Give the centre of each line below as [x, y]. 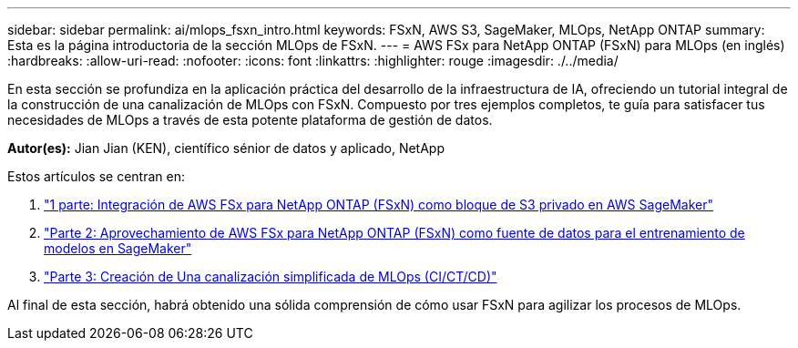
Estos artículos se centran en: [96, 176]
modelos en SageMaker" [118, 248]
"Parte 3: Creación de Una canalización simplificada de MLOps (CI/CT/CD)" [271, 276]
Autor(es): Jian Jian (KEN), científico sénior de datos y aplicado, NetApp [226, 148]
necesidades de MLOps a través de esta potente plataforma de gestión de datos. [250, 120]
